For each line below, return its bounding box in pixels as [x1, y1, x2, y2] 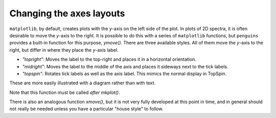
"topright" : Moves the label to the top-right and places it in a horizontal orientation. [22, 56, 197, 62]
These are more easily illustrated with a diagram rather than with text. [9, 80, 156, 86]
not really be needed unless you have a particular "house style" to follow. [9, 106, 164, 112]
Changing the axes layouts [9, 8, 125, 19]
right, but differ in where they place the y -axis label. [9, 46, 119, 53]
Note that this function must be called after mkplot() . [9, 89, 120, 96]
